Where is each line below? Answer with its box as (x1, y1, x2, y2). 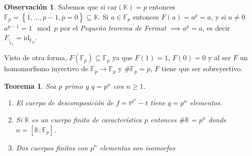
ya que (112, 52, 133, 63)
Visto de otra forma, (4, 52, 67, 63)
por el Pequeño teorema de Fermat (59, 22, 166, 33)
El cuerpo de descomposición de (16, 97, 114, 108)
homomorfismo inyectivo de (4, 63, 88, 74)
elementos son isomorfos (99, 142, 175, 152)
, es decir (202, 22, 230, 33)
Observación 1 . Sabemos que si (4, 2, 105, 12)
